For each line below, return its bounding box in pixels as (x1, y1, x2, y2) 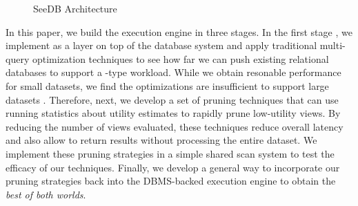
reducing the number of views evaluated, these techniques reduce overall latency (6, 119, 344, 133)
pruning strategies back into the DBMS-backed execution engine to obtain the (6, 174, 336, 188)
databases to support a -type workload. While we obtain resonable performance (6, 65, 341, 79)
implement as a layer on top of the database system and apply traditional (6, 38, 317, 53)
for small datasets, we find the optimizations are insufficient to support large (6, 78, 329, 93)
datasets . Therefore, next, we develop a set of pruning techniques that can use (6, 92, 339, 106)
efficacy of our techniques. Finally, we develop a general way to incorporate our (6, 160, 340, 174)
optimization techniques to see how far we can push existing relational (32, 51, 329, 66)
